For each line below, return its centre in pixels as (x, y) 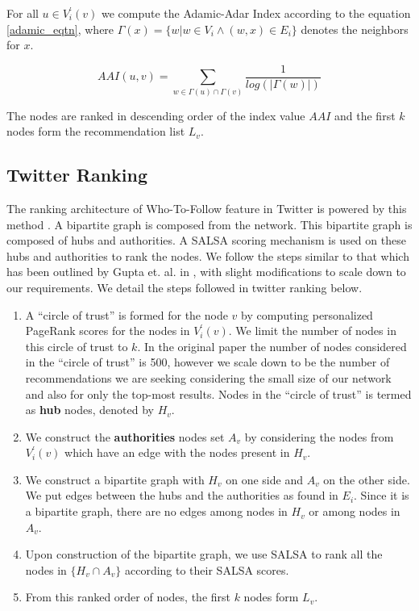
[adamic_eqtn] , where (60, 29)
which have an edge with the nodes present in (177, 452)
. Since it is (382, 495)
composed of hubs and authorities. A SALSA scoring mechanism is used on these (206, 240)
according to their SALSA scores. (207, 569)
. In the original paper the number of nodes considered (272, 346)
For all (23, 13)
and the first (365, 115)
